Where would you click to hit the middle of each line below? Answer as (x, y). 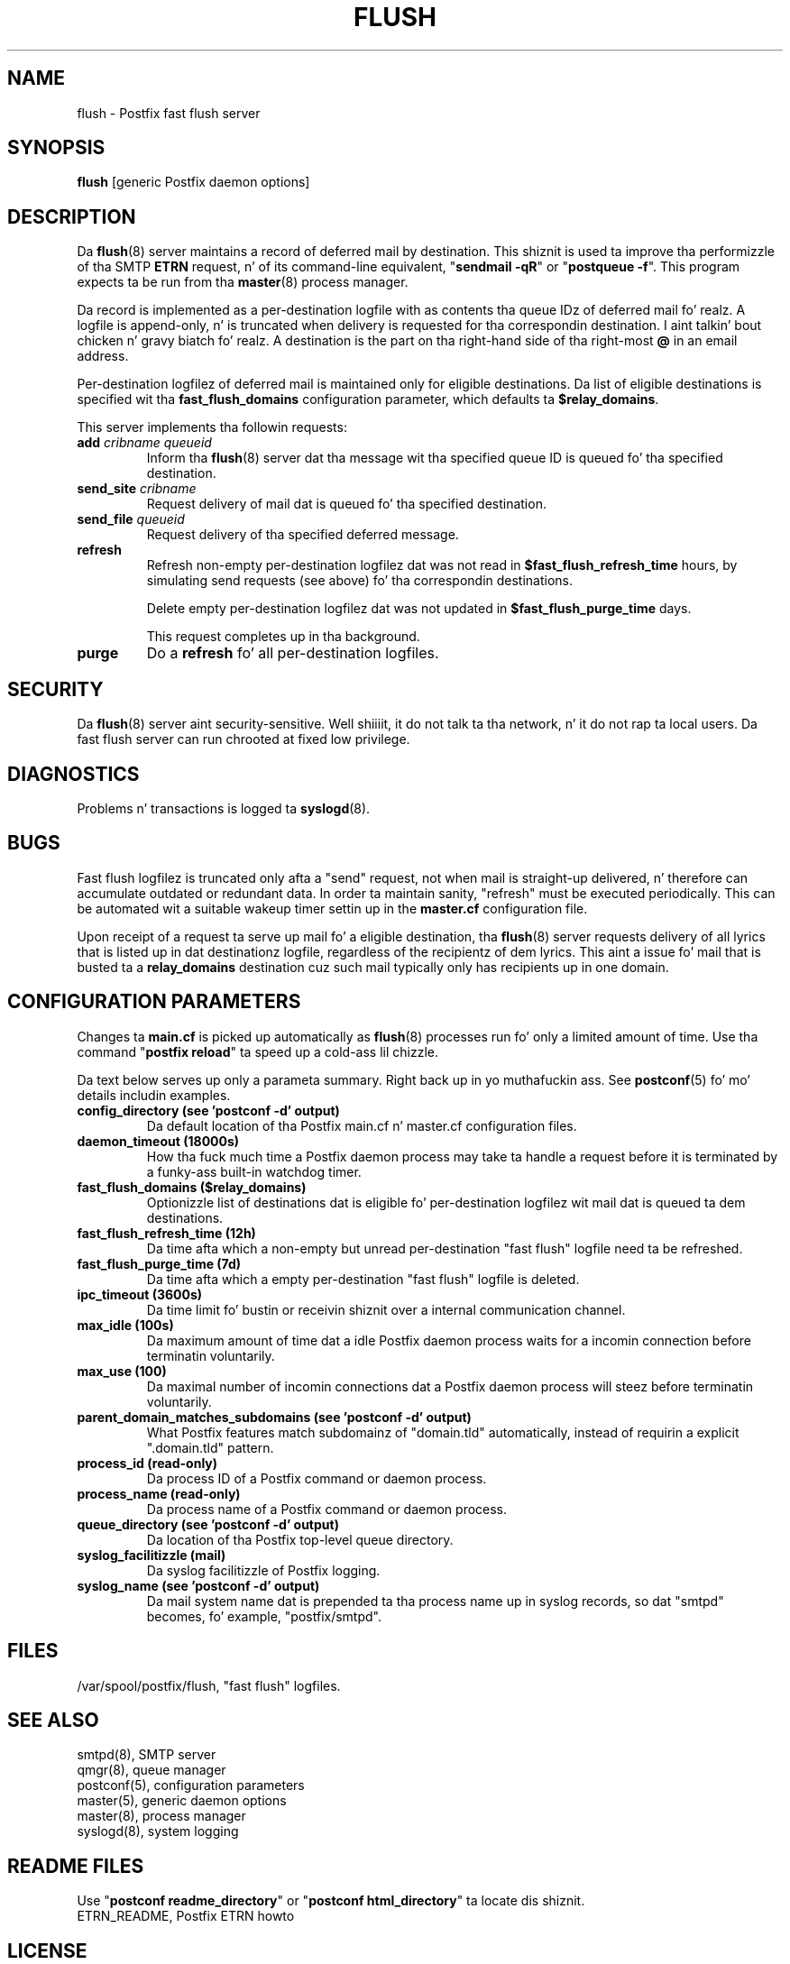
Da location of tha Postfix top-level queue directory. (300, 1539)
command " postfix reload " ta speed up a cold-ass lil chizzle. (257, 1051)
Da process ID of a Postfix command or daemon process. (317, 1478)
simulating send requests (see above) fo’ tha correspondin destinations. (360, 581)
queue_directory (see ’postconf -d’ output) (208, 1524)
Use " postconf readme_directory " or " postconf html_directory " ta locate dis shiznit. (331, 1901)
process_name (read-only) (159, 1493)
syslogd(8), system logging (158, 1831)
